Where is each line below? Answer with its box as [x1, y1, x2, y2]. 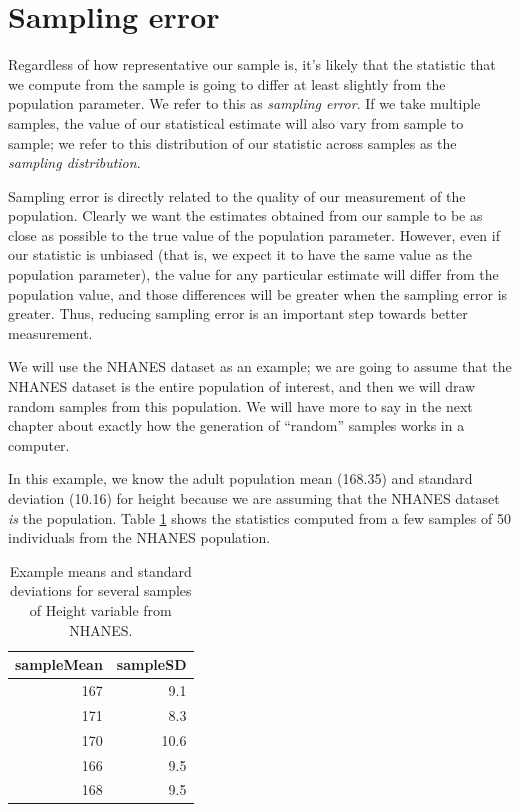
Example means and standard [9, 560, 192, 581]
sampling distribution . [8, 152, 141, 173]
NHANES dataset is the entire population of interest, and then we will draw [8, 376, 476, 397]
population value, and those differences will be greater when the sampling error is [8, 283, 508, 304]
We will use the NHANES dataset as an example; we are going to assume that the [8, 356, 512, 377]
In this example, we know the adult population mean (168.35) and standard [8, 468, 473, 489]
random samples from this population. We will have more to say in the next [8, 395, 473, 416]
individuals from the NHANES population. [8, 527, 271, 548]
